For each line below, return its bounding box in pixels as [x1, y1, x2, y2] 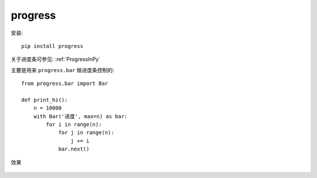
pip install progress [21, 43, 83, 49]
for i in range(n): [46, 121, 102, 128]
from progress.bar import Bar [21, 80, 109, 87]
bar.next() [58, 146, 90, 152]
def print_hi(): [21, 97, 68, 103]
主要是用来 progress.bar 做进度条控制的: [11, 66, 114, 73]
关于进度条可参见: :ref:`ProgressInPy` [11, 56, 101, 63]
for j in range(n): [58, 129, 114, 136]
